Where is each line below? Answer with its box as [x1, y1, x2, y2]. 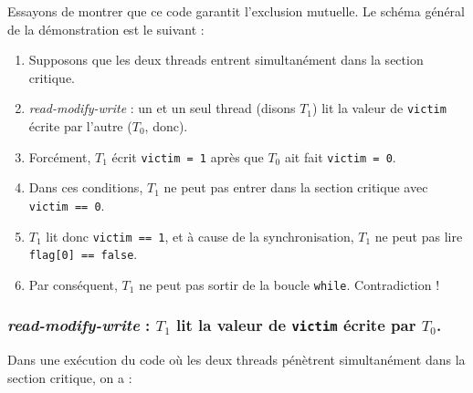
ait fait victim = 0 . [284, 147, 396, 166]
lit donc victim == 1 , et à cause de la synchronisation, [46, 226, 354, 245]
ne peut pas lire [374, 226, 463, 245]
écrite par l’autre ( [28, 117, 132, 136]
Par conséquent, [28, 274, 118, 294]
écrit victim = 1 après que [111, 147, 264, 166]
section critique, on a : [7, 367, 132, 387]
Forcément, [28, 147, 91, 166]
